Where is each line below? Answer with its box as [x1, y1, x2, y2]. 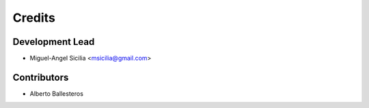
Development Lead [12, 36, 95, 48]
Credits [12, 10, 56, 25]
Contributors [12, 71, 69, 83]
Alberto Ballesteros [29, 89, 83, 98]
